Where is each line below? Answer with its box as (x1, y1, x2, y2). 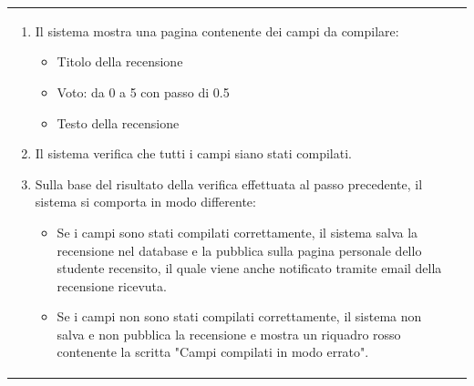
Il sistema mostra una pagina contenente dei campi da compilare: (35, 21, 399, 40)
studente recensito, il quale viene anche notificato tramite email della (57, 259, 442, 278)
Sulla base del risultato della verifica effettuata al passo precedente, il (35, 174, 423, 193)
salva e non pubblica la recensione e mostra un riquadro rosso (57, 324, 401, 343)
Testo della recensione (57, 113, 180, 132)
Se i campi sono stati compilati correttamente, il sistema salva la (57, 222, 418, 241)
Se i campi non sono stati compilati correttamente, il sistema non (57, 307, 422, 326)
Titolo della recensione (57, 52, 183, 71)
